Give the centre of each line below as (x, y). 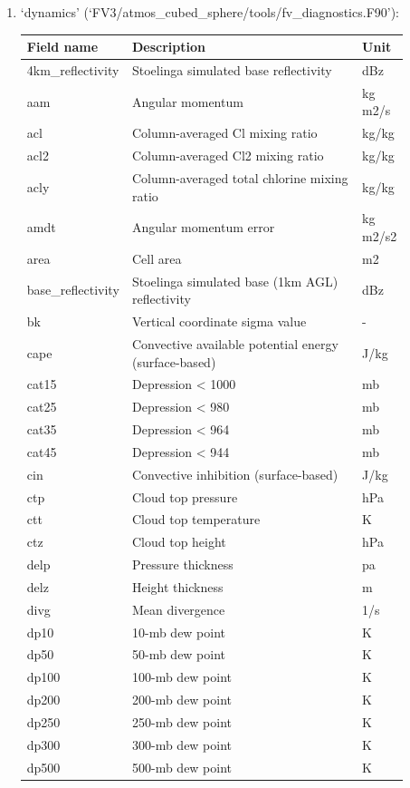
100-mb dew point (182, 677)
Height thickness (177, 586)
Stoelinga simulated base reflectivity (232, 69)
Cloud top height (179, 542)
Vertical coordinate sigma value (219, 321)
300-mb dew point (182, 744)
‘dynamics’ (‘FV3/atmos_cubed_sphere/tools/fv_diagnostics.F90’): (210, 12)
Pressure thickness (182, 564)
